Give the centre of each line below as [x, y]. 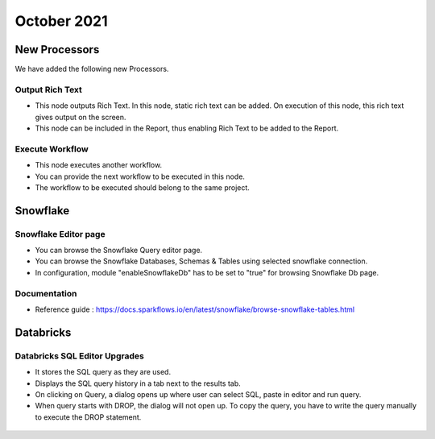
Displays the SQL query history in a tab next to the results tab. [138, 383]
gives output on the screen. [81, 117]
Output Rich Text [48, 89]
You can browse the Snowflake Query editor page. [119, 251]
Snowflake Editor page [60, 234]
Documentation [46, 293]
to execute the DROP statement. [88, 417]
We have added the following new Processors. [92, 69]
